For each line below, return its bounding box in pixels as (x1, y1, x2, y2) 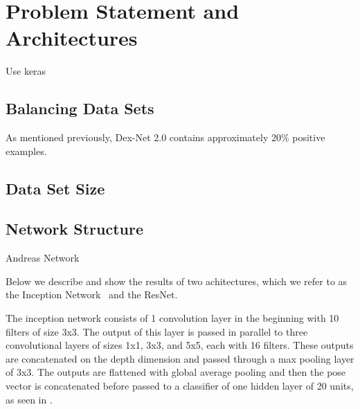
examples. (6, 143, 47, 158)
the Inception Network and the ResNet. (6, 287, 178, 302)
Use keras (6, 64, 46, 78)
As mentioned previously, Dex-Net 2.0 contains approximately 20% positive (6, 130, 325, 145)
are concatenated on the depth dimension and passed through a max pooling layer (6, 351, 354, 365)
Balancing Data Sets (6, 98, 154, 119)
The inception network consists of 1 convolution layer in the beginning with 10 (6, 311, 339, 325)
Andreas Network (6, 251, 80, 265)
